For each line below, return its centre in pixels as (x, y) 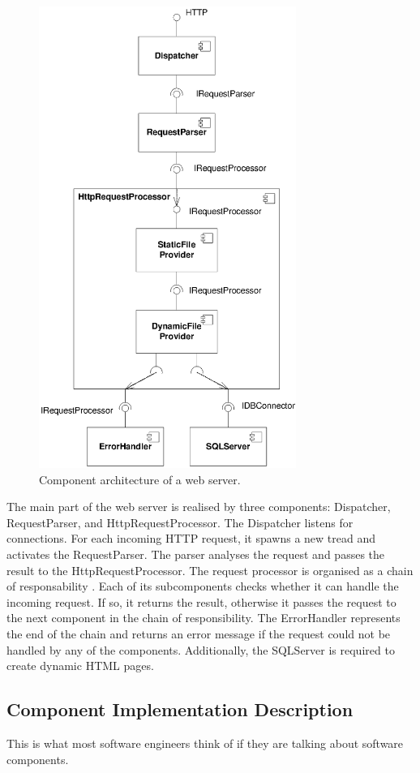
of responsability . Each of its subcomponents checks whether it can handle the (203, 586)
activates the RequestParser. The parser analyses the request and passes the (196, 554)
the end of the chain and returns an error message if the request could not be (199, 634)
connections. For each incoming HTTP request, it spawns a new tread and (191, 538)
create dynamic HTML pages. (80, 666)
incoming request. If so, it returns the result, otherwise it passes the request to (201, 601)
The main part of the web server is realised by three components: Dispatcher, (199, 507)
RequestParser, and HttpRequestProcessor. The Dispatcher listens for (180, 522)
